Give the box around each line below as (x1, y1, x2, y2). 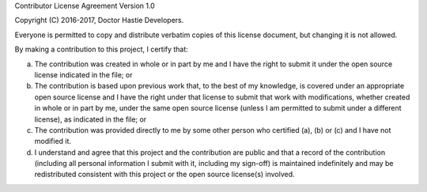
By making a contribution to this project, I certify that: (14, 44, 189, 55)
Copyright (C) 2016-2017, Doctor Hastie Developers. (14, 16, 184, 25)
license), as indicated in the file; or (34, 115, 147, 124)
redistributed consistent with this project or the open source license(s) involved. (34, 170, 296, 179)
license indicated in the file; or (34, 70, 133, 79)
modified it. (34, 137, 71, 146)
